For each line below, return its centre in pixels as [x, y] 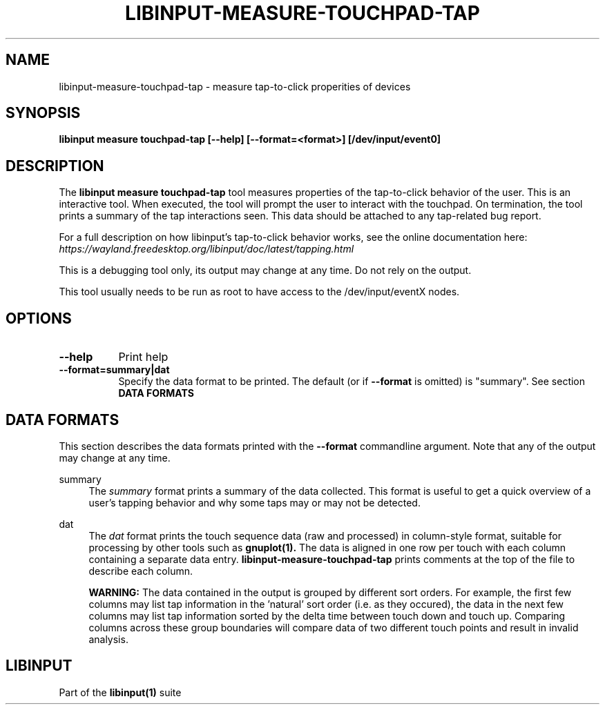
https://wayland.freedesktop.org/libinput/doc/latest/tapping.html [207, 249]
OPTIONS [39, 318]
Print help [143, 357]
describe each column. [141, 571]
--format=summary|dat [114, 370]
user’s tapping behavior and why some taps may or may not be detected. [255, 502]
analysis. [108, 639]
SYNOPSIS [43, 113]
